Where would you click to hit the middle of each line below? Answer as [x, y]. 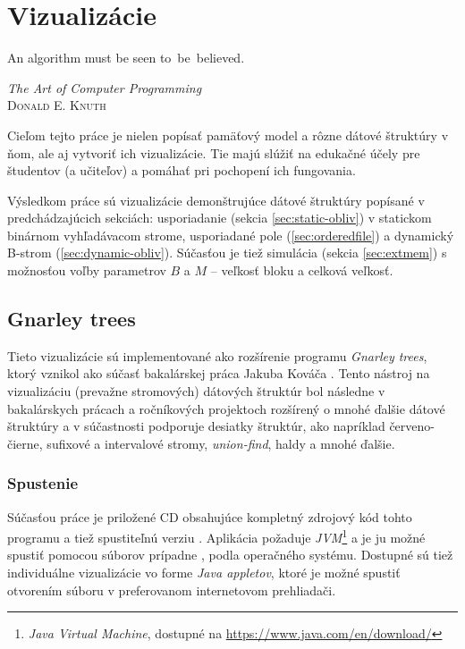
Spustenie [43, 483]
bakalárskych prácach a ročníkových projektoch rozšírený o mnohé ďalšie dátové [226, 408]
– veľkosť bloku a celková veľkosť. [302, 270]
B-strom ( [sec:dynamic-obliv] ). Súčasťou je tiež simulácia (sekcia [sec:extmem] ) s [227, 253]
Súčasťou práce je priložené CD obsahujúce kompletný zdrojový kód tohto [210, 516]
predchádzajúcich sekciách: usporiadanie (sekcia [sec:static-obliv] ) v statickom [220, 218]
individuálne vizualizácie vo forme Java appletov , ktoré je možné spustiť [204, 573]
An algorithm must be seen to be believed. [126, 58]
